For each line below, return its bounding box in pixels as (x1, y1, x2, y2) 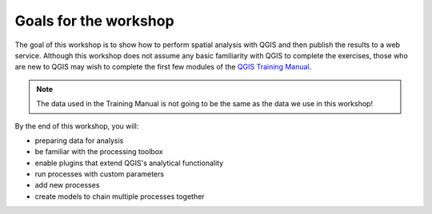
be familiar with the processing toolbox (34, 147, 163, 157)
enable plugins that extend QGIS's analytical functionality (34, 158, 224, 168)
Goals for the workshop (14, 12, 175, 30)
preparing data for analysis (34, 136, 124, 145)
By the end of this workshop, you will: (14, 121, 139, 131)
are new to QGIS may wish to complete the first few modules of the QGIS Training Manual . (14, 62, 312, 72)
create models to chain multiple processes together (34, 192, 205, 201)
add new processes (34, 180, 100, 190)
